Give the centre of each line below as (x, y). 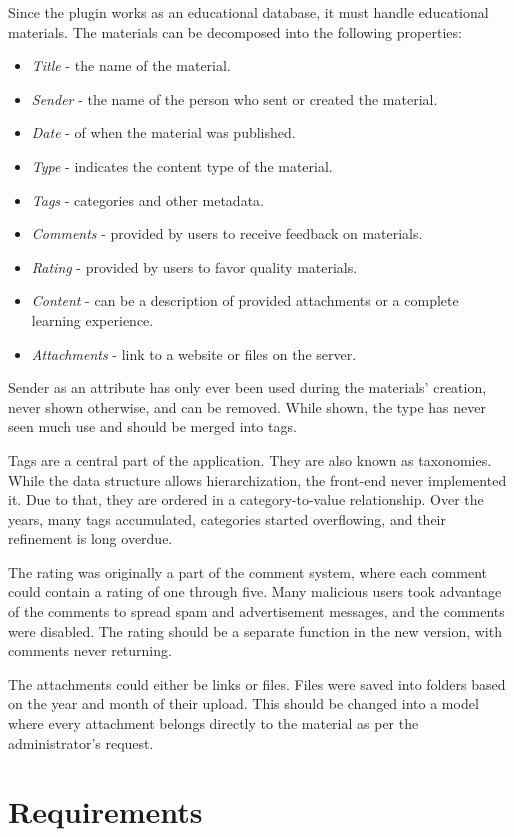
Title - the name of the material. (131, 65)
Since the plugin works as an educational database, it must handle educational (248, 12)
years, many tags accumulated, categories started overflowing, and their (227, 518)
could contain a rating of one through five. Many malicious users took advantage (255, 591)
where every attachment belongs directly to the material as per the (213, 723)
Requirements (105, 811)
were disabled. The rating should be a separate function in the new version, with (255, 630)
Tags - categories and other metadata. (147, 199)
